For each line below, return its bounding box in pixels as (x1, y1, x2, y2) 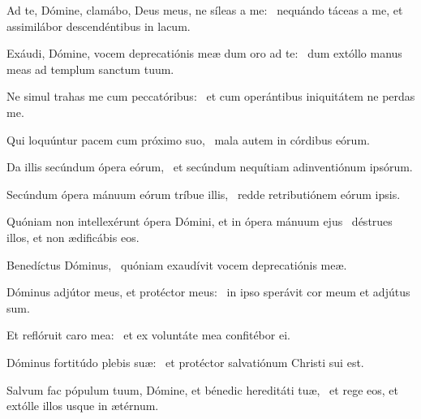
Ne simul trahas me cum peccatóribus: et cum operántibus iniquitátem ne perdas (6, 88, 415, 105)
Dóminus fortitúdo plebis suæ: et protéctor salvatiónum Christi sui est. (6, 353, 364, 370)
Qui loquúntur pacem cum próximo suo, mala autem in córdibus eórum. (6, 131, 370, 148)
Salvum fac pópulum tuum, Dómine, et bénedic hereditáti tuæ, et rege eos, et (6, 381, 398, 398)
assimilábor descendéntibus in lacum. (6, 17, 191, 34)
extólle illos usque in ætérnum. (6, 397, 159, 414)
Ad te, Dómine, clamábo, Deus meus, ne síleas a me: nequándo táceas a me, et (6, 2, 403, 18)
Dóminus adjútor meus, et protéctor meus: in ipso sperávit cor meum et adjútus (6, 283, 410, 300)
